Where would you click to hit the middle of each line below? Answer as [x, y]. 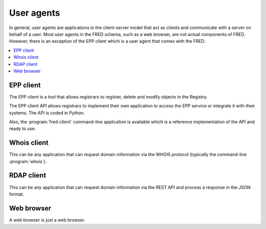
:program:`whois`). [28, 161]
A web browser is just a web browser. [47, 220]
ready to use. [23, 129]
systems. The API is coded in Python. [47, 113]
